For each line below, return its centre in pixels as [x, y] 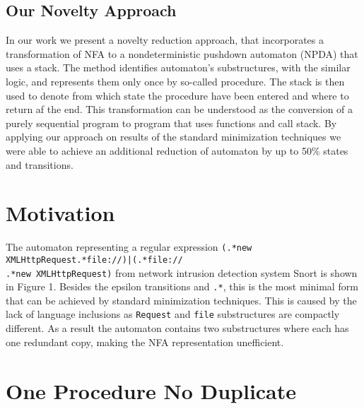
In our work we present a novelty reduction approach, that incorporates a [165, 40]
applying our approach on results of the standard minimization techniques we [174, 137]
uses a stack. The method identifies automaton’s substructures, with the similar [178, 67]
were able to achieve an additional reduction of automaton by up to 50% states [177, 150]
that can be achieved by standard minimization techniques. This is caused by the [181, 300]
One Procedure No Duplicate [151, 390]
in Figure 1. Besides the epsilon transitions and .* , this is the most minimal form [182, 286]
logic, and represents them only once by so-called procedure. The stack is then [175, 81]
